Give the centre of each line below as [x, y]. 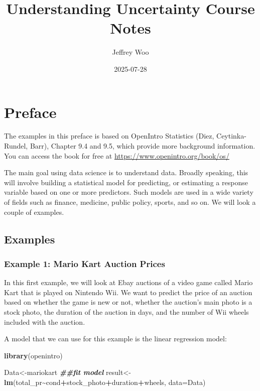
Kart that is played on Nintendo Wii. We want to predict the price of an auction [128, 292]
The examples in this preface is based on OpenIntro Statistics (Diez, [109, 136]
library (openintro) [33, 355]
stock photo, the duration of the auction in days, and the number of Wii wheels [126, 311]
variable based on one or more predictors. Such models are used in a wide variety [129, 192]
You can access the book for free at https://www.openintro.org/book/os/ [117, 155]
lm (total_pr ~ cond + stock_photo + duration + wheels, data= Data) [105, 382]
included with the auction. [45, 321]
